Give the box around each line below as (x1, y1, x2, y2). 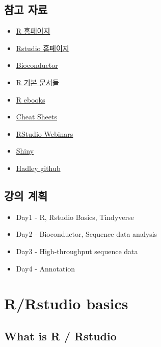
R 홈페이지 (16, 26, 50, 36)
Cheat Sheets (16, 111, 57, 122)
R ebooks (16, 94, 45, 105)
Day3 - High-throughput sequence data (16, 245, 138, 256)
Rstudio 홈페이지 (16, 42, 69, 53)
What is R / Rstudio (4, 328, 117, 343)
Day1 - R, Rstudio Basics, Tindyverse (16, 211, 134, 222)
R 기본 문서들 (16, 77, 59, 87)
